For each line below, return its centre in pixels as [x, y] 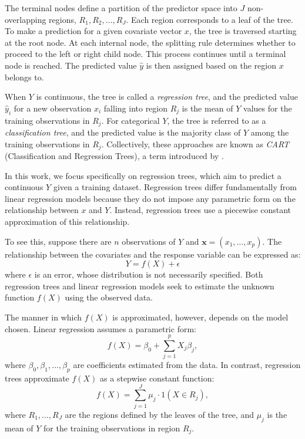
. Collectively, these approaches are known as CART [195, 143]
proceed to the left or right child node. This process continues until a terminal [145, 54]
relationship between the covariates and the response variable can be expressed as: [153, 254]
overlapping [26, 19]
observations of [149, 241]
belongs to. [24, 77]
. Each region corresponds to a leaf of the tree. [210, 19]
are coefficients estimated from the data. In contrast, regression [187, 365]
